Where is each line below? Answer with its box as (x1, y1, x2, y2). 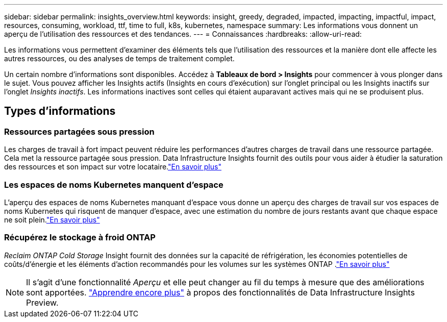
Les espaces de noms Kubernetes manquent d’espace (4, 179, 224, 190)
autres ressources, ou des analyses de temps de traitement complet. (4, 54, 235, 63)
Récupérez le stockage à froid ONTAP (4, 232, 156, 243)
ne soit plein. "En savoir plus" (4, 215, 100, 224)
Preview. (26, 297, 59, 308)
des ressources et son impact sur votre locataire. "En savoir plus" (4, 162, 221, 171)
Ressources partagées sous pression (4, 126, 155, 137)
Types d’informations (4, 105, 116, 118)
